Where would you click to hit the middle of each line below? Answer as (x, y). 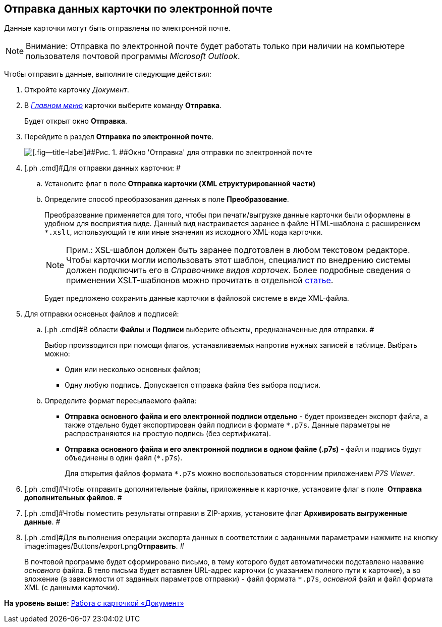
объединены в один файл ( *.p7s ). (124, 458)
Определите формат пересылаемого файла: (121, 401)
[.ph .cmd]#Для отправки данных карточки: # (102, 168)
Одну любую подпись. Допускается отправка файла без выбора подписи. (193, 385)
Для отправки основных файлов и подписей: (102, 314)
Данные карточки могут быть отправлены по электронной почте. (117, 28)
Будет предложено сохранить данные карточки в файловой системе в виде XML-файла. (197, 298)
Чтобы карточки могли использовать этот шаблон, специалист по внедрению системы (238, 260)
